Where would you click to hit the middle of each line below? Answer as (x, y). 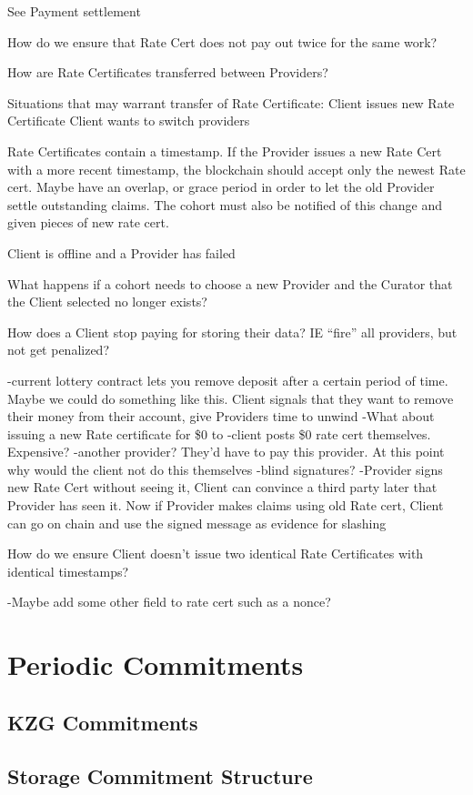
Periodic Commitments (156, 664)
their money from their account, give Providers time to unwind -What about (221, 416)
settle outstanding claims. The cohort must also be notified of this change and (225, 204)
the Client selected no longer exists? (107, 302)
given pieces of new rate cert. (88, 222)
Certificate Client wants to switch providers (129, 121)
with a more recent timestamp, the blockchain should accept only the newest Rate (236, 169)
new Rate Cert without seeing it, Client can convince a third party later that (222, 487)
